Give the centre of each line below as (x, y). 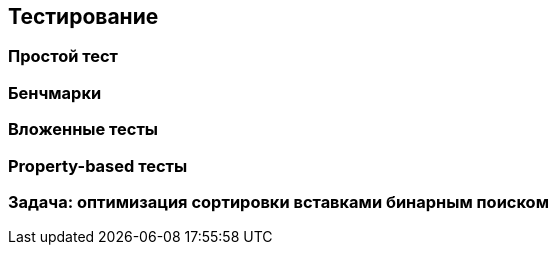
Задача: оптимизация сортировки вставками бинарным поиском (278, 201)
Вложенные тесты (83, 129)
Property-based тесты (98, 165)
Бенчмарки (55, 92)
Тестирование (83, 16)
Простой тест (63, 56)
